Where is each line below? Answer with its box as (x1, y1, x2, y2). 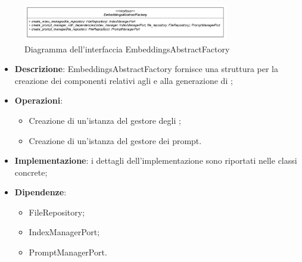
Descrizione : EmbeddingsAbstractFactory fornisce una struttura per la (14, 63, 279, 75)
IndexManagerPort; (29, 226, 100, 238)
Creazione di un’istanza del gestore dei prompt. (29, 134, 202, 146)
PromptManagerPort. (29, 246, 107, 258)
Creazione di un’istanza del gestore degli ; (29, 114, 181, 126)
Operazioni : (14, 94, 63, 107)
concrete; (14, 166, 48, 178)
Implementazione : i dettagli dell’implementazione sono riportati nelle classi (14, 154, 297, 167)
